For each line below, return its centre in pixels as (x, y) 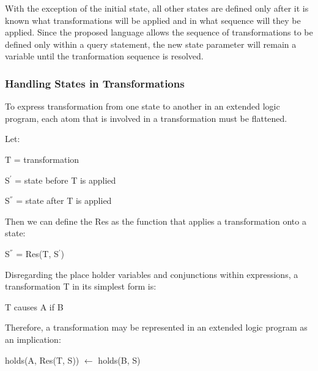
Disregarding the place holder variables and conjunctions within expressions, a (152, 274)
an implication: (33, 339)
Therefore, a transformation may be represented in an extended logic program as (156, 327)
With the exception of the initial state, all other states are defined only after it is (157, 8)
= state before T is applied (65, 180)
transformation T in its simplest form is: (81, 286)
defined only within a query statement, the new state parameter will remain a (151, 44)
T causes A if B (34, 306)
